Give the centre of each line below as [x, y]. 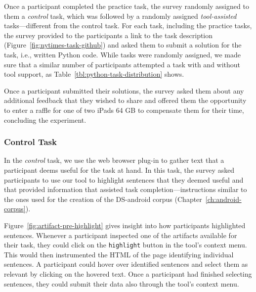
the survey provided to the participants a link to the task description [108, 35]
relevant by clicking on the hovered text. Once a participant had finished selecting [128, 273]
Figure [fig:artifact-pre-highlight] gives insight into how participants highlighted [125, 225]
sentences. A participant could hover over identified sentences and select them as [126, 264]
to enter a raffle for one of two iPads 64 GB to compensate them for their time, [124, 110]
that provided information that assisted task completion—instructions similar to [126, 189]
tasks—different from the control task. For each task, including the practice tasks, [128, 25]
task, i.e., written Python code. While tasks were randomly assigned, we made [123, 54]
